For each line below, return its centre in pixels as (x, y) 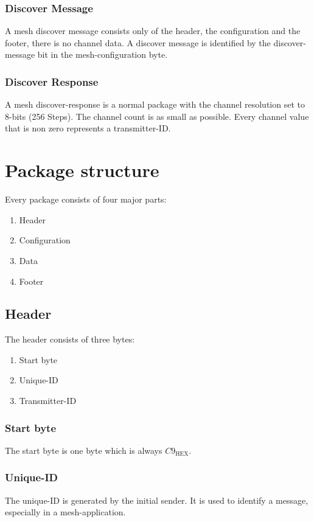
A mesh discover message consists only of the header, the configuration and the (153, 31)
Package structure (82, 170)
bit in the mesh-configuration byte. (103, 54)
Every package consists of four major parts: (86, 199)
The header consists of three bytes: (70, 339)
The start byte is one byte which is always (84, 450)
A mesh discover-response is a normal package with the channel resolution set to (155, 104)
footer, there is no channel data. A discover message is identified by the (138, 42)
